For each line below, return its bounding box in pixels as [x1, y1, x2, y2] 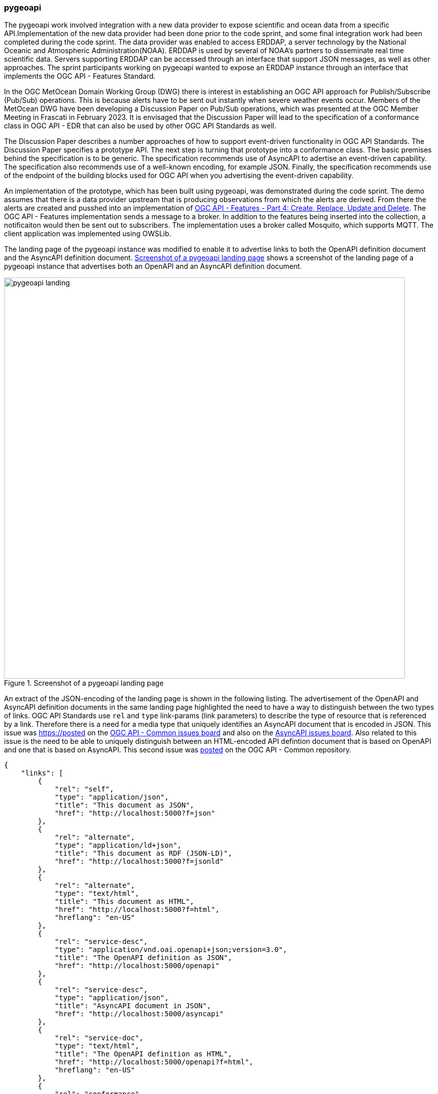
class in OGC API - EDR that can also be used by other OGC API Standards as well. [4, 121, 277, 130]
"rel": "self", [55, 785, 114, 794]
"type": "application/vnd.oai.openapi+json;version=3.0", [55, 946, 287, 954]
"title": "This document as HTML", [55, 897, 194, 906]
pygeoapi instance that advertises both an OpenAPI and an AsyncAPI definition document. [4, 262, 302, 271]
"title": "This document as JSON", [55, 801, 194, 810]
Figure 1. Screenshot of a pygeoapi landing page [4, 679, 164, 688]
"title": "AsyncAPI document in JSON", [55, 1002, 211, 1010]
